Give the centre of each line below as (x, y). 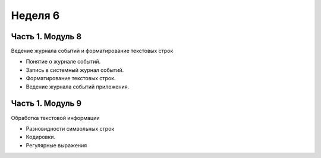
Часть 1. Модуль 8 (46, 37)
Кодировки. (41, 137)
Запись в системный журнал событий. (75, 70)
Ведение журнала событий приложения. (78, 87)
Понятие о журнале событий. (63, 62)
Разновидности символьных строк (70, 128)
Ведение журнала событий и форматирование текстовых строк (92, 51)
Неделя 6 (35, 15)
